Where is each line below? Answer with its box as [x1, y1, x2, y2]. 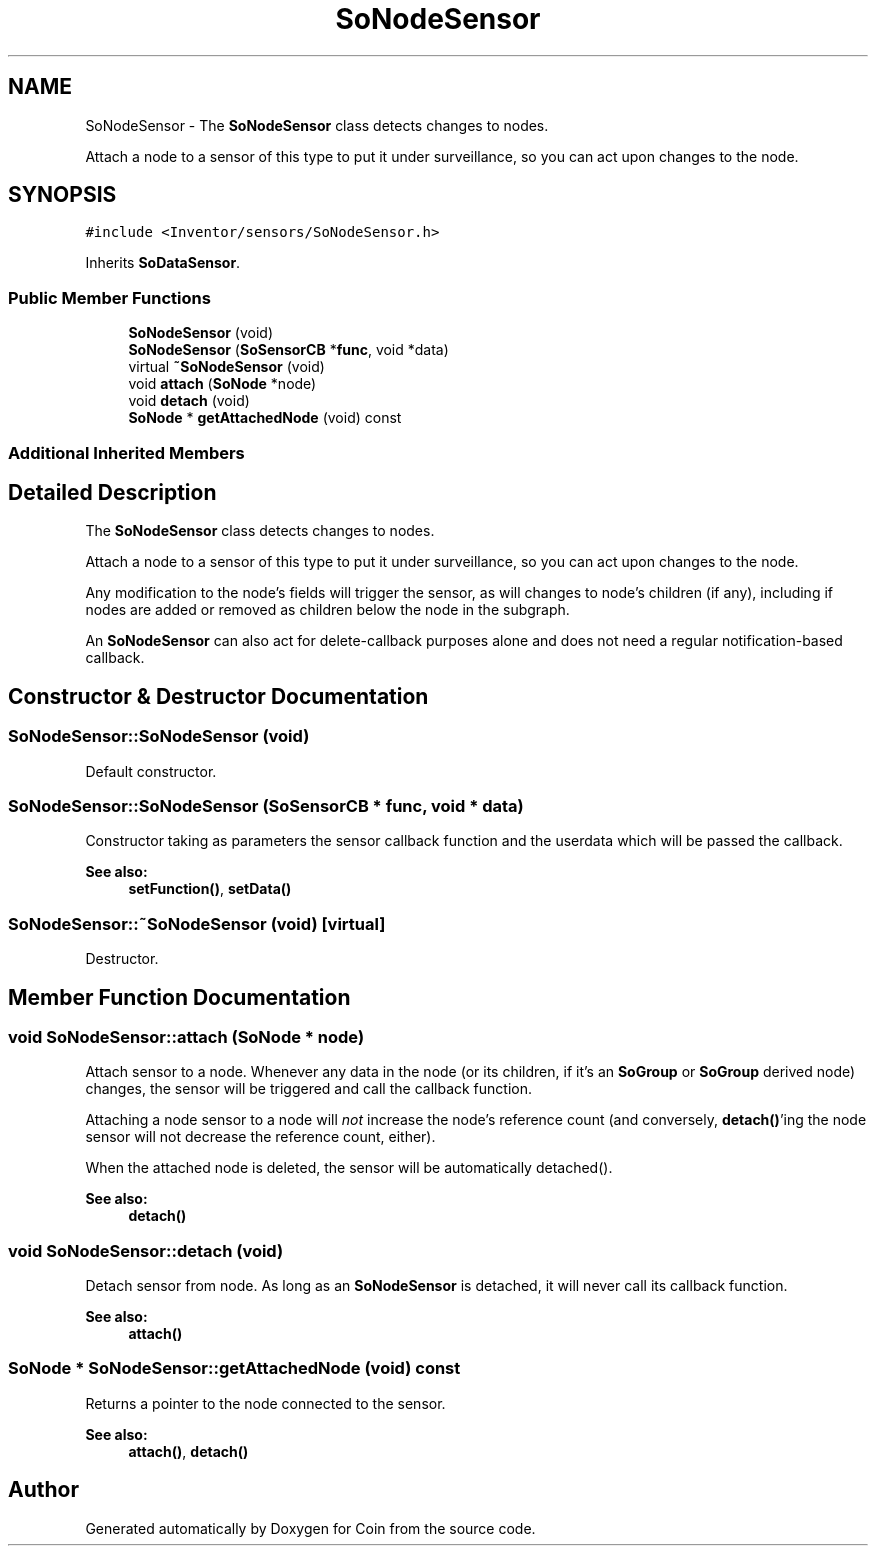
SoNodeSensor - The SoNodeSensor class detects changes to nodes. [85, 116, 549, 134]
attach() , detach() [128, 1442, 249, 1460]
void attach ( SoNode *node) [128, 375, 317, 393]
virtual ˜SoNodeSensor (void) [128, 358, 325, 376]
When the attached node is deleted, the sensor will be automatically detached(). [85, 1159, 613, 1177]
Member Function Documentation [8, 984, 351, 1010]
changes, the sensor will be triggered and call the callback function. [85, 1080, 533, 1098]
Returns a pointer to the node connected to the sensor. [85, 1394, 446, 1412]
